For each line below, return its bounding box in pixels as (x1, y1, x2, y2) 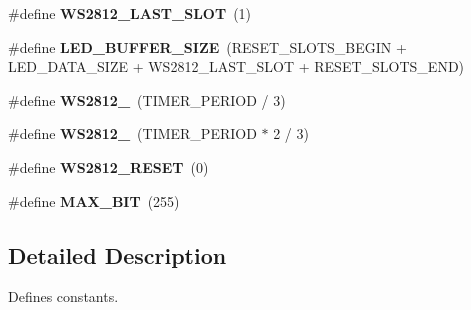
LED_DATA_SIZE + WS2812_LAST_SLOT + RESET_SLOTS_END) (8, 56, 465, 77)
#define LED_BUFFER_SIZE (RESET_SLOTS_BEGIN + (8, 36, 407, 57)
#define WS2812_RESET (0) (8, 156, 209, 177)
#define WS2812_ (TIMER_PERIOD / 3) (8, 89, 286, 110)
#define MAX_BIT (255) (8, 190, 180, 211)
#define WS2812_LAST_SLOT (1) (8, 3, 252, 23)
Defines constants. (8, 286, 119, 307)
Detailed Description (8, 239, 227, 270)
